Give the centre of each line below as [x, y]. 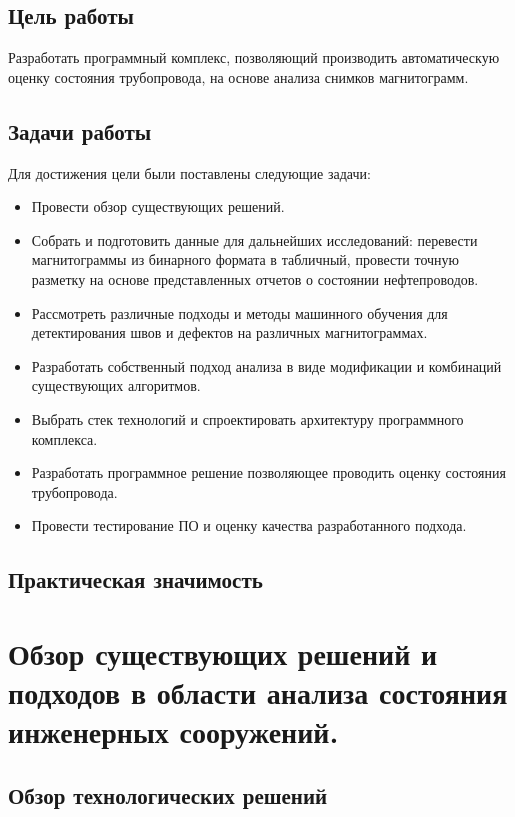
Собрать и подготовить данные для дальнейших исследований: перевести [254, 239]
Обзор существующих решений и [223, 652]
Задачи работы [80, 130]
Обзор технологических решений [168, 794]
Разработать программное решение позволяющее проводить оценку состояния [268, 472]
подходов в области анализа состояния [258, 692]
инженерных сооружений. [173, 731]
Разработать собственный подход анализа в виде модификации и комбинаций [266, 365]
